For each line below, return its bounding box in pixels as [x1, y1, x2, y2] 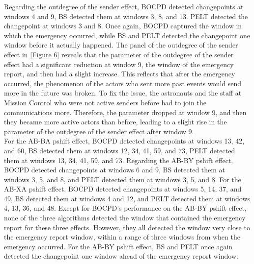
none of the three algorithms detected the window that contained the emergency [4, 213, 246, 223]
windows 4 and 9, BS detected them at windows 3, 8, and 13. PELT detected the [4, 11, 248, 21]
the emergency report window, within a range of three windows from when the [4, 232, 240, 242]
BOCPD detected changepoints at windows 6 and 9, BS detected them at [4, 165, 226, 175]
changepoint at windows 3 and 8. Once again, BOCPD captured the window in [4, 21, 242, 31]
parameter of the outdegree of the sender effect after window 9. [4, 126, 194, 136]
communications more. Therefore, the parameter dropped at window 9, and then [4, 107, 247, 117]
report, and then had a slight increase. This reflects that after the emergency [4, 69, 235, 79]
